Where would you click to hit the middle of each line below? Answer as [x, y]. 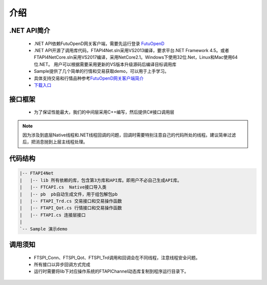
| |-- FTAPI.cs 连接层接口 [53, 215]
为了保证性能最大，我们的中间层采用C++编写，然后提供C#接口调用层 [104, 112]
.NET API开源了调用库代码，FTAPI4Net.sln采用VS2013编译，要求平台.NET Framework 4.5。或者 [132, 50]
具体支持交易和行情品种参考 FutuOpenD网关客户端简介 [89, 78]
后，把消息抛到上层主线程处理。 [55, 142]
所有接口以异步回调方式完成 [62, 264]
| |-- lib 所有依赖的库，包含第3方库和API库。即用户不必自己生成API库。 [101, 180]
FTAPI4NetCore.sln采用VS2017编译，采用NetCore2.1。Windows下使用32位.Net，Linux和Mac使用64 [136, 57]
